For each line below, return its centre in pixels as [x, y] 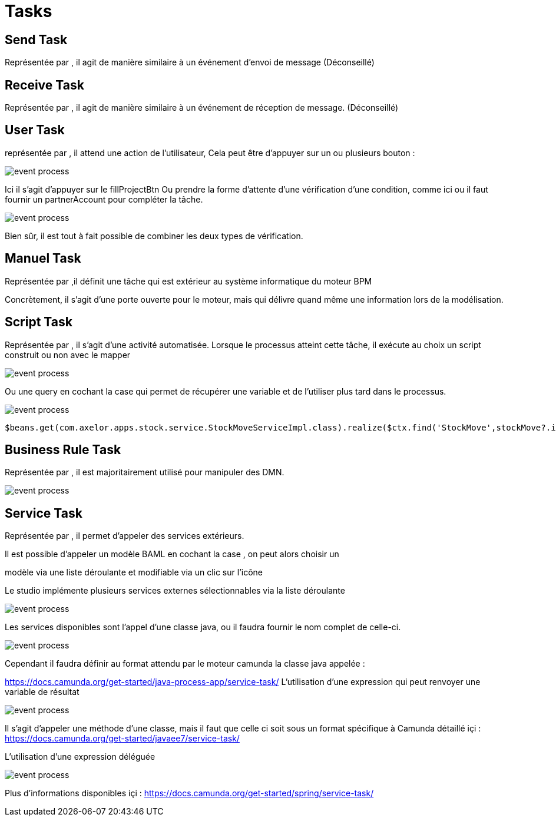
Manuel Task [43, 259]
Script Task [39, 322]
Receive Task [44, 85]
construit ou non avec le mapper [68, 355]
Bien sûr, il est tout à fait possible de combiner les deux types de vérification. [154, 236]
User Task [35, 130]
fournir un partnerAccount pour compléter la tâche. [104, 199]
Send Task [36, 39]
